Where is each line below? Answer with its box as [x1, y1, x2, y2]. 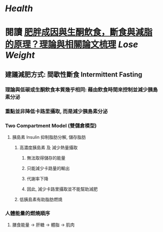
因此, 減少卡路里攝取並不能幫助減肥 [26, 186, 98, 192]
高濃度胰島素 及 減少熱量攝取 [19, 145, 78, 150]
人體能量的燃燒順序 [5, 210, 50, 216]
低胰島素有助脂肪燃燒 [19, 196, 62, 202]
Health [5, 3, 33, 14]
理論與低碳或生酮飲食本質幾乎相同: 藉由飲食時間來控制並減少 [5, 86, 148, 93]
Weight [5, 50, 35, 61]
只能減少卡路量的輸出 [26, 165, 70, 171]
